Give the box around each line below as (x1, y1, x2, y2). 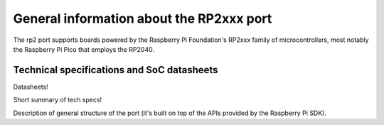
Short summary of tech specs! (13, 96, 102, 104)
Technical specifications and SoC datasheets (13, 64, 218, 76)
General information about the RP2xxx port (13, 11, 272, 26)
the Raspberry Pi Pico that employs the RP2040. (13, 45, 154, 53)
